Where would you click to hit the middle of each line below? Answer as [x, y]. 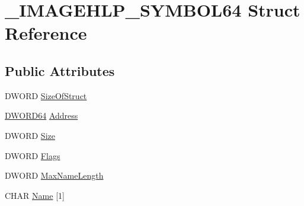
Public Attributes [60, 70]
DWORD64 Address [41, 115]
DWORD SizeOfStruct [46, 95]
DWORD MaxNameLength [54, 175]
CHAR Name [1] [35, 195]
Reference [46, 33]
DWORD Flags [33, 155]
